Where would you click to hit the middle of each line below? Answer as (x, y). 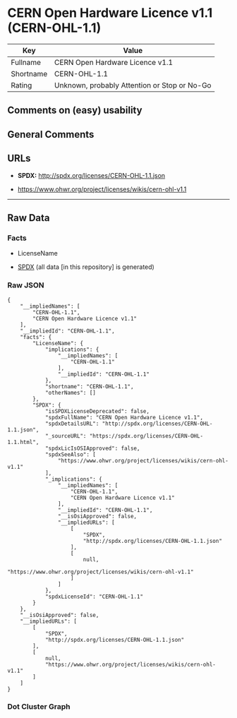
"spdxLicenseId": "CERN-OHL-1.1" (94, 597)
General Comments (51, 134)
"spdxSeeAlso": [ (71, 454)
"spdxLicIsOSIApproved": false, (92, 448)
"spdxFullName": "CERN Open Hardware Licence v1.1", (124, 417)
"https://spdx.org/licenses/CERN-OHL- (146, 436)
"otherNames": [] (71, 393)
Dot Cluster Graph (39, 707)
